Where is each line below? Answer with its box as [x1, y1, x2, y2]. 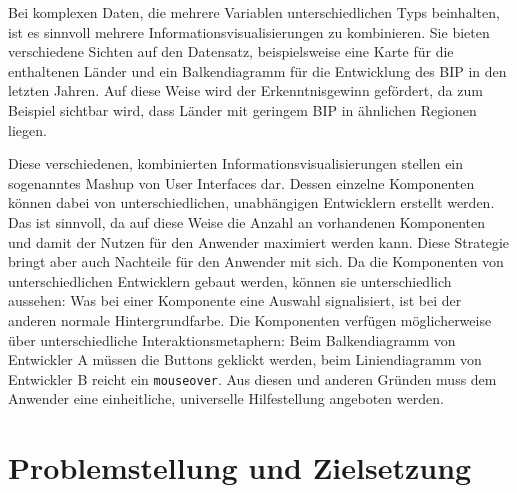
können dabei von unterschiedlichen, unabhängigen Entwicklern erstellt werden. [8, 192, 495, 213]
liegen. [8, 119, 47, 140]
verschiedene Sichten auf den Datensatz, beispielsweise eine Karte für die [8, 41, 454, 62]
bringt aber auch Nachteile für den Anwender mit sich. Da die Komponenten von [8, 251, 504, 272]
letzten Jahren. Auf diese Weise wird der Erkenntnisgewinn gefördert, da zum [8, 80, 483, 101]
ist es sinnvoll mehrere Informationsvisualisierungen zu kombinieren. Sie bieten [8, 21, 490, 42]
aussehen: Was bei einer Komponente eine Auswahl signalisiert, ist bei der [8, 290, 462, 311]
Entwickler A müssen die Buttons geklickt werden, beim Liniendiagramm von [8, 349, 482, 370]
